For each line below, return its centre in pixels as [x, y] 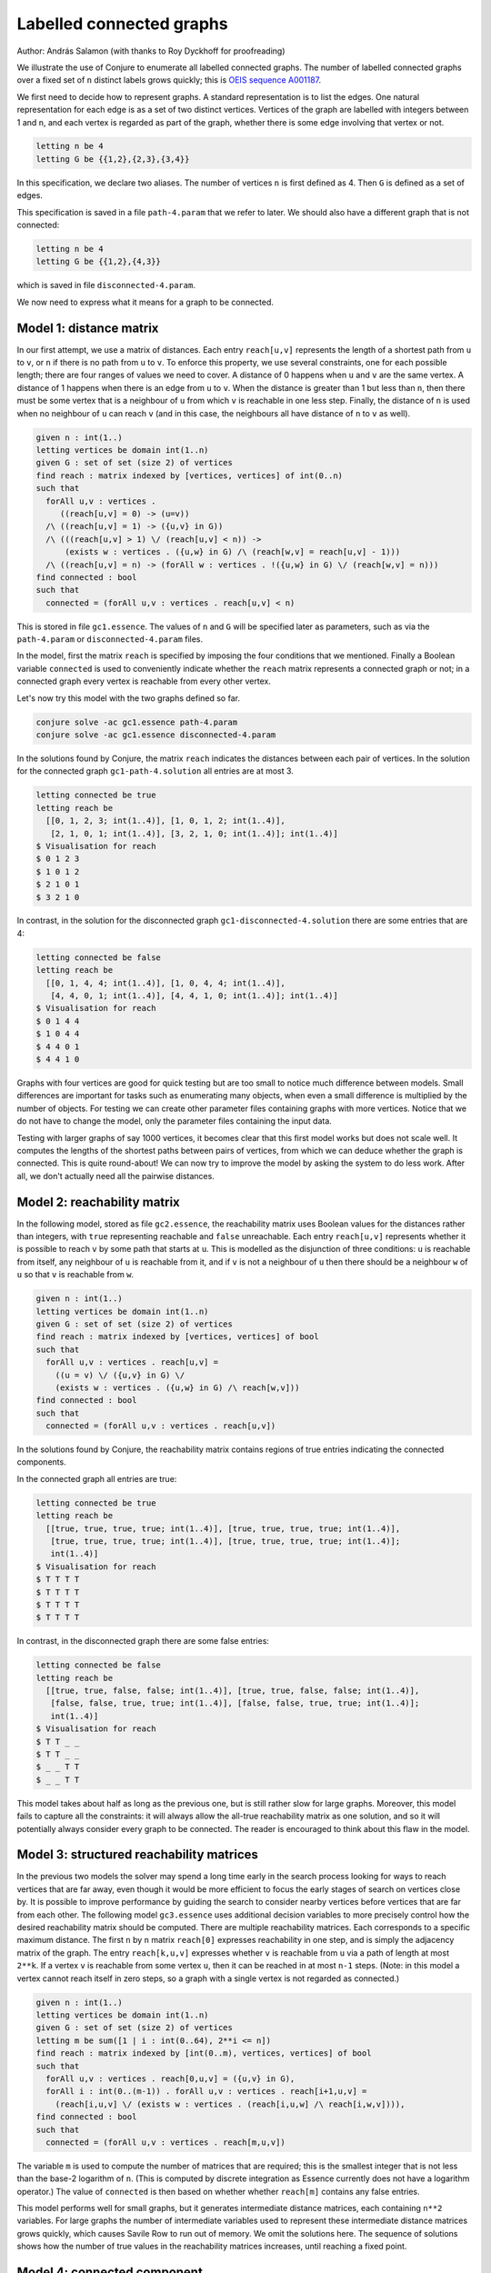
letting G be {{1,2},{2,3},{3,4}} [113, 159]
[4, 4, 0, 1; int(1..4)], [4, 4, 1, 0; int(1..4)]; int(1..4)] [194, 996]
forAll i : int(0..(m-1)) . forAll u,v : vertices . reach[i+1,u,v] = [206, 2092]
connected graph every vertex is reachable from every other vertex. [144, 681]
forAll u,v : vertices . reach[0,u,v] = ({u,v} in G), [170, 2078]
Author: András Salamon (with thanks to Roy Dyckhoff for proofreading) [151, 51]
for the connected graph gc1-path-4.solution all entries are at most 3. [155, 771]
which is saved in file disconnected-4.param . [106, 285]
